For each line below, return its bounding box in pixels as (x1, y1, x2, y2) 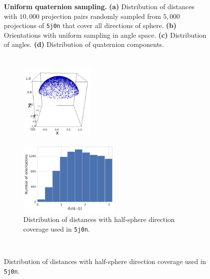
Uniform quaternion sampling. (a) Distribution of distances (4, 1, 194, 11)
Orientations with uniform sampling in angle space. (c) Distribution (4, 29, 207, 40)
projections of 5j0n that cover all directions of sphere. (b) (4, 20, 177, 30)
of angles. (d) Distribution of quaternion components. (4, 39, 164, 49)
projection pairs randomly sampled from (41, 11, 161, 21)
